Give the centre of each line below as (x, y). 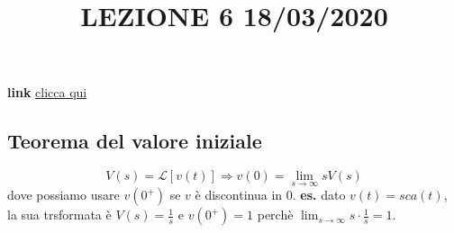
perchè (275, 215)
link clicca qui (47, 92)
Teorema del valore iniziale (135, 141)
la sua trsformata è (59, 215)
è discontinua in (239, 195)
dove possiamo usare (64, 195)
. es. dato (319, 195)
